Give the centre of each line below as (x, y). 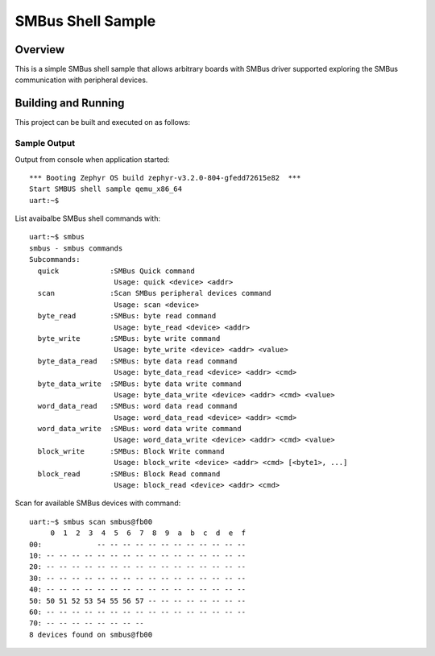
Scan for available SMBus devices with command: (98, 503)
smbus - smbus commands (76, 248)
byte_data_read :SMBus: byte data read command (137, 361)
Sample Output (45, 143)
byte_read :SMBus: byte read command (127, 316)
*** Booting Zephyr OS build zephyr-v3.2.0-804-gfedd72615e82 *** (165, 178)
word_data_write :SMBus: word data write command (139, 429)
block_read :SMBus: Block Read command (129, 474)
